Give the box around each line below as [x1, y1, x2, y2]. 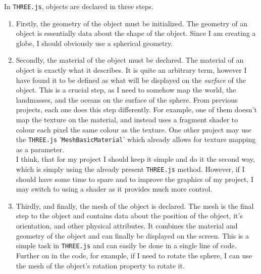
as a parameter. [16, 144, 64, 154]
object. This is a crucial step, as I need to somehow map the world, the [16, 84, 236, 95]
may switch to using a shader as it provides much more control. [16, 184, 213, 194]
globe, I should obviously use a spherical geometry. [16, 37, 173, 48]
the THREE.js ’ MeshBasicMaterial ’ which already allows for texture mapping [16, 134, 256, 145]
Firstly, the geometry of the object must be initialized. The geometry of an [16, 18, 247, 28]
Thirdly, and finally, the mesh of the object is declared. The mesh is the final [16, 200, 254, 211]
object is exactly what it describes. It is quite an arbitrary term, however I [16, 65, 247, 75]
